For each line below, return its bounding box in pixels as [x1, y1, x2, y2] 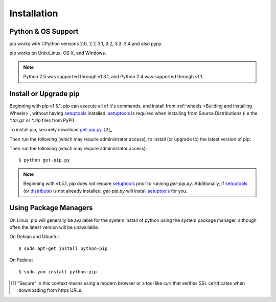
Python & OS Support [9, 27, 79, 36]
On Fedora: [9, 257, 33, 263]
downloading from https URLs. [18, 287, 83, 293]
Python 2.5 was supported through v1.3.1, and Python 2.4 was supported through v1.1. [23, 74, 204, 80]
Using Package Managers [9, 203, 93, 212]
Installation [9, 8, 58, 19]
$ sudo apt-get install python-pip [18, 245, 108, 251]
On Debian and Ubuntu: [9, 234, 59, 240]
